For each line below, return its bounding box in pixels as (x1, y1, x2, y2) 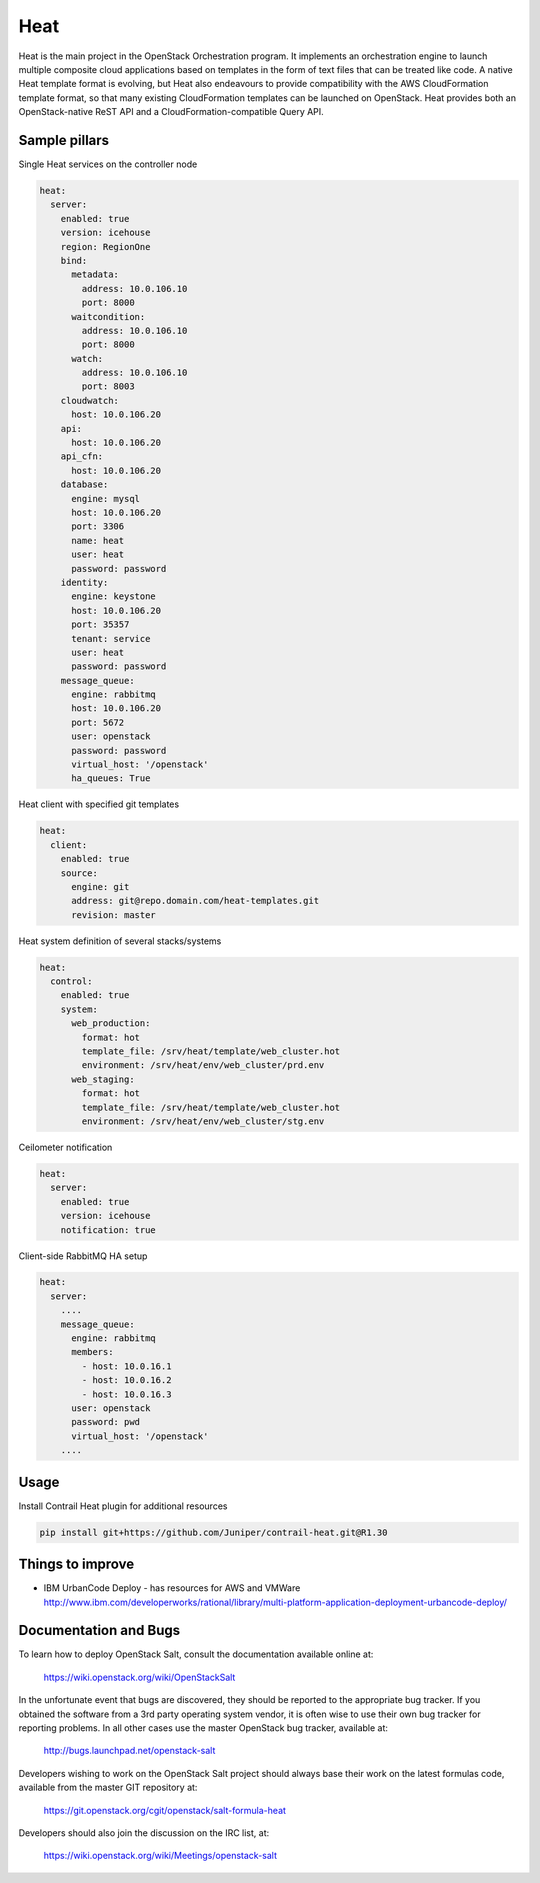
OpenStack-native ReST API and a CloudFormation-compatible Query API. (18, 106, 324, 118)
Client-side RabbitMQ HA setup (18, 1250, 148, 1262)
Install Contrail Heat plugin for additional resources (18, 1500, 228, 1512)
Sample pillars (18, 131, 110, 149)
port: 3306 (71, 521, 125, 532)
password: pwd (71, 1416, 140, 1428)
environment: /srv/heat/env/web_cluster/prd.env (81, 1060, 325, 1071)
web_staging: (71, 1073, 135, 1085)
